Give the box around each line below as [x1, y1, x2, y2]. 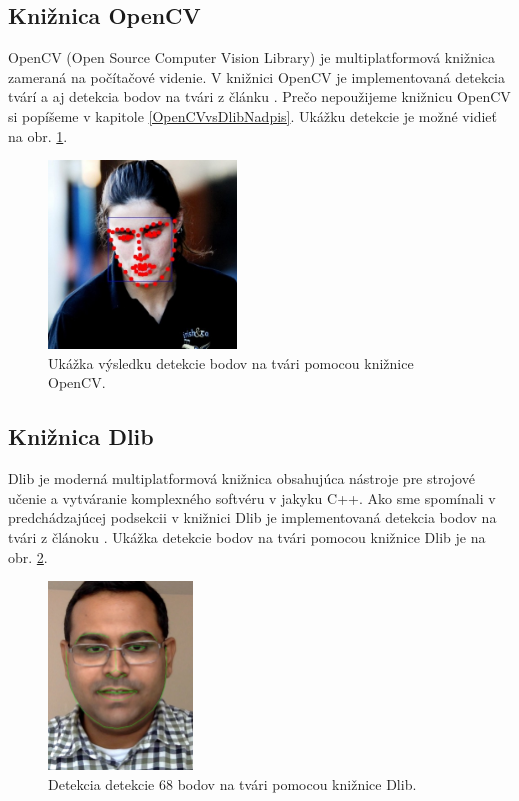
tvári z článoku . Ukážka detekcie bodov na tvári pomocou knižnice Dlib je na [8, 526, 486, 547]
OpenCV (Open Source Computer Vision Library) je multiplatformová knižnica [8, 47, 496, 68]
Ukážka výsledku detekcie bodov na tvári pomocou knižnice [48, 352, 414, 373]
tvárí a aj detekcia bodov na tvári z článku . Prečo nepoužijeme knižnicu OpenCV [8, 86, 511, 107]
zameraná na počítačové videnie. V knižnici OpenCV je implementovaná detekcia [8, 66, 506, 87]
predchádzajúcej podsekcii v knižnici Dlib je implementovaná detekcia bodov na [8, 507, 497, 528]
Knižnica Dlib [8, 421, 154, 452]
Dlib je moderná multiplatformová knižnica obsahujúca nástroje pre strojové [8, 468, 475, 489]
